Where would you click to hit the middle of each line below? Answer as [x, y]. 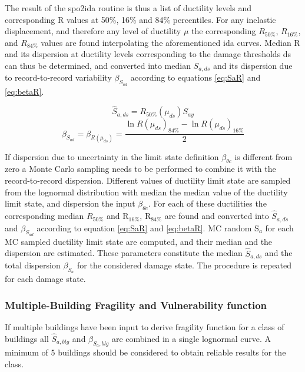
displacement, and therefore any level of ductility [93, 31]
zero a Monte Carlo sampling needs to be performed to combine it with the [140, 169]
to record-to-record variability [58, 77]
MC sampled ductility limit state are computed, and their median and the [139, 241]
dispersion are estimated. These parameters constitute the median [124, 253]
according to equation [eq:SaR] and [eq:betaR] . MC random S [148, 227]
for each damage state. [45, 279]
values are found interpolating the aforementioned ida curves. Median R [170, 42]
